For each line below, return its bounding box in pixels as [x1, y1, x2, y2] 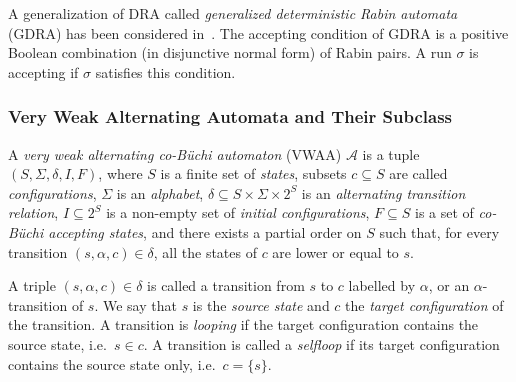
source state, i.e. [8, 333, 107, 354]
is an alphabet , [116, 182, 204, 203]
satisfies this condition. [95, 61, 236, 82]
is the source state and [192, 294, 330, 315]
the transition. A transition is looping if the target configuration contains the [8, 314, 479, 335]
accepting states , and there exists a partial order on [48, 221, 362, 242]
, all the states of [153, 241, 257, 262]
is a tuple [362, 143, 420, 164]
